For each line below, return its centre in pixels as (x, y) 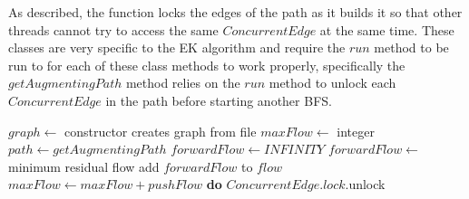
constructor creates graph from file (160, 131)
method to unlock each (332, 83)
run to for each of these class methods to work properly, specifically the (207, 65)
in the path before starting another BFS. (219, 100)
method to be (411, 47)
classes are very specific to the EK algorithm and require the (177, 47)
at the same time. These (387, 29)
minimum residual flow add (84, 166)
